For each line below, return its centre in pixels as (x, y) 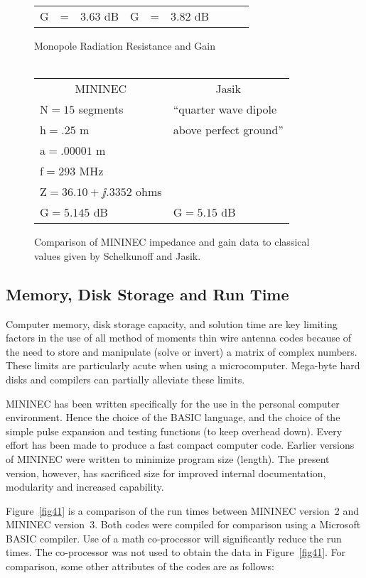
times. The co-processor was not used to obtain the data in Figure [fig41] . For (176, 552)
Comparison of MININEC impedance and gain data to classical (172, 242)
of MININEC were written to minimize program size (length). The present (168, 458)
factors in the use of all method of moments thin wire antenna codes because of (179, 338)
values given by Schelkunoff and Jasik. (118, 255)
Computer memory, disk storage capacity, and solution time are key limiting (172, 323)
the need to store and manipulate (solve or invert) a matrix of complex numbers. (182, 351)
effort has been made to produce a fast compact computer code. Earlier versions (180, 445)
